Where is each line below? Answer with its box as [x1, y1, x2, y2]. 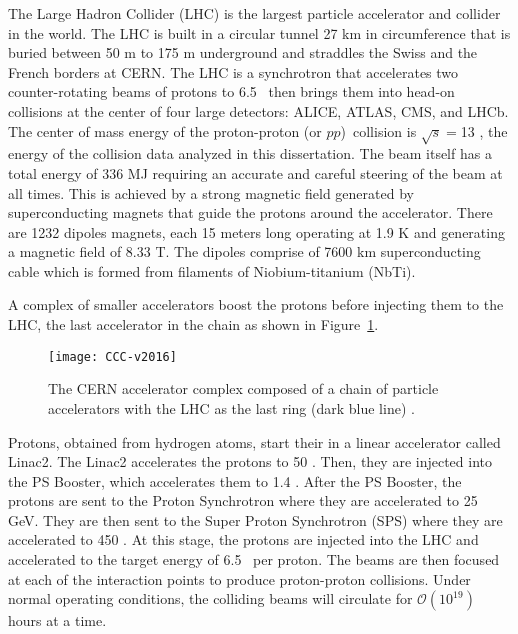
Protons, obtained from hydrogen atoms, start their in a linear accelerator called [8, 431, 501, 452]
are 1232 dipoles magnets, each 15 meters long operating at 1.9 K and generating [8, 221, 505, 242]
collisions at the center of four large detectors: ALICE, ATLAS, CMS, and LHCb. [8, 100, 509, 121]
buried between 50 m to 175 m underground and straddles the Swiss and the [8, 42, 478, 63]
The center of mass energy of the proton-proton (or [8, 120, 322, 141]
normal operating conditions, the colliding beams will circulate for [8, 588, 413, 609]
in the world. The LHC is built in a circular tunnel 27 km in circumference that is [8, 22, 511, 43]
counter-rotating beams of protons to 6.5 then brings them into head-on [8, 81, 455, 102]
